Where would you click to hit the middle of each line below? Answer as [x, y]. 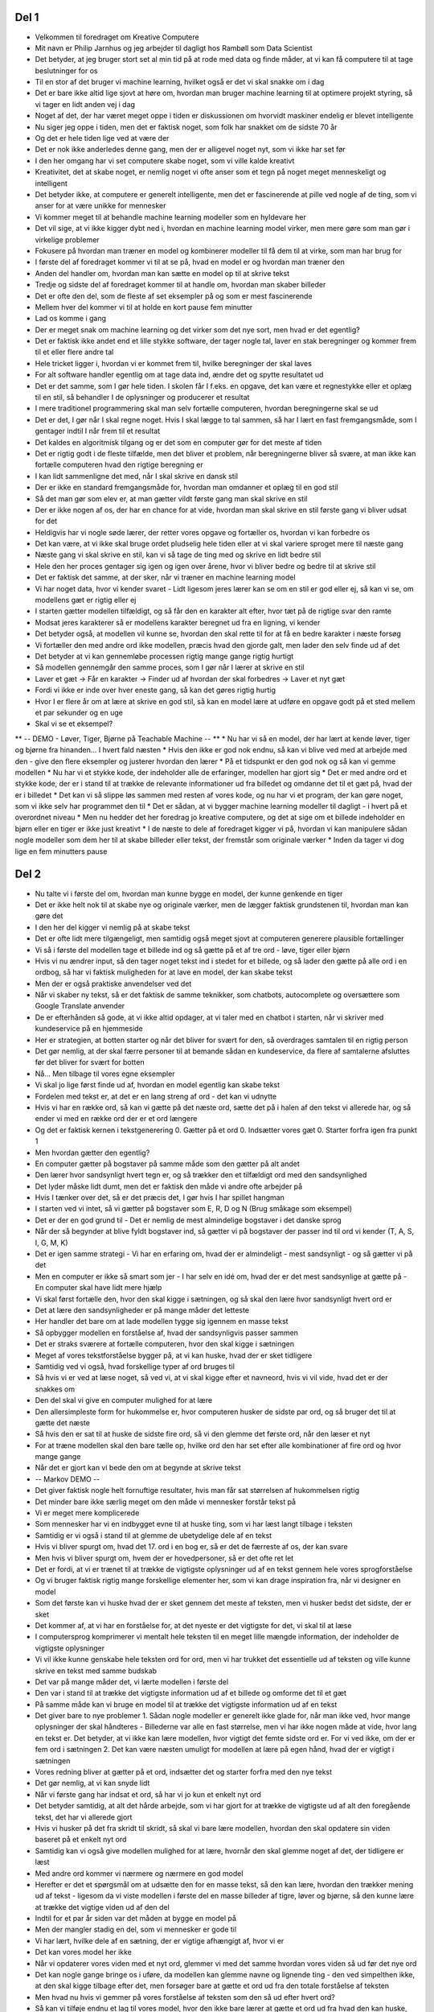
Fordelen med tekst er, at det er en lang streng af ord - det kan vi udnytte [156, 1096]
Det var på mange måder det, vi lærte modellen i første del [132, 1681]
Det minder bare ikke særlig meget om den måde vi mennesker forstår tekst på [166, 1502]
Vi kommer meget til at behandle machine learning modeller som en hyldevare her [171, 216]
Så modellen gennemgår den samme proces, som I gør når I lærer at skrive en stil [170, 667]
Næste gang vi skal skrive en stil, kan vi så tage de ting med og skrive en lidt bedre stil [178, 555]
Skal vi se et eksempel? [74, 724]
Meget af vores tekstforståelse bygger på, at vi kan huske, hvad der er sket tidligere [174, 1355]
